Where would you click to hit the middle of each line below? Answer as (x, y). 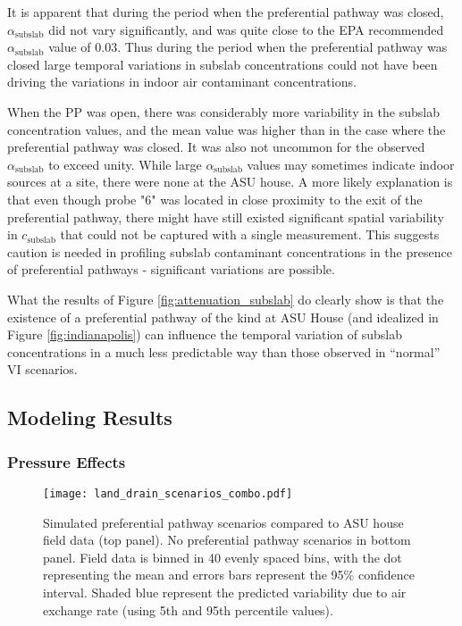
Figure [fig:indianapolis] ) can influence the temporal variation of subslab (205, 334)
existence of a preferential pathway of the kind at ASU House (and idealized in (223, 317)
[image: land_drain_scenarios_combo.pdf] (168, 493)
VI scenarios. (42, 369)
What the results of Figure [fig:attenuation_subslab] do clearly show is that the (226, 299)
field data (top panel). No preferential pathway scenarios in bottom (227, 540)
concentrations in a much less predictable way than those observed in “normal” (224, 351)
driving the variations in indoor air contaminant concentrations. (182, 82)
